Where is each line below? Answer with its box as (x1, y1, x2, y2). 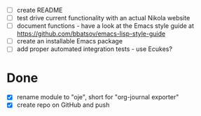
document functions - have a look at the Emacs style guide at (16, 22, 194, 30)
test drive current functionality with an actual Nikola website (16, 14, 190, 22)
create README (16, 6, 63, 14)
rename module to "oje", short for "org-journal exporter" (16, 93, 179, 101)
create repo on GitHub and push (16, 101, 110, 109)
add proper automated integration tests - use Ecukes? (16, 45, 173, 53)
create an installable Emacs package (16, 37, 123, 45)
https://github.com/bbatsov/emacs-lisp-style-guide (16, 29, 166, 38)
